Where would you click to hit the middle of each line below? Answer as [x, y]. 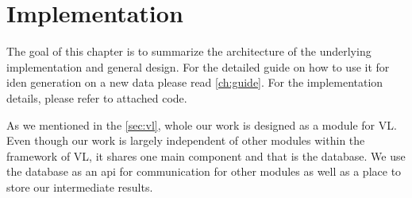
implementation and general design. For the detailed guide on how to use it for [198, 66]
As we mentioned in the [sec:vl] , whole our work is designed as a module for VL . [202, 124]
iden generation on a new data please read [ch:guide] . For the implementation [195, 82]
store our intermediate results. [80, 186]
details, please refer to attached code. [97, 97]
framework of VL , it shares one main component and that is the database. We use [206, 155]
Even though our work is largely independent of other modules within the [186, 140]
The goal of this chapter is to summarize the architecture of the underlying [189, 51]
